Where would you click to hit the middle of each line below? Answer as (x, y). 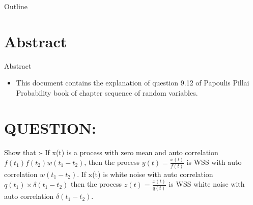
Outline (16, 6)
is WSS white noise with (207, 184)
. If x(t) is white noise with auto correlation (145, 174)
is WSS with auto (214, 162)
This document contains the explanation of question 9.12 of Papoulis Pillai (133, 83)
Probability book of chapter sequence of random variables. (107, 92)
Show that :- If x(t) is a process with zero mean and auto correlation (111, 152)
